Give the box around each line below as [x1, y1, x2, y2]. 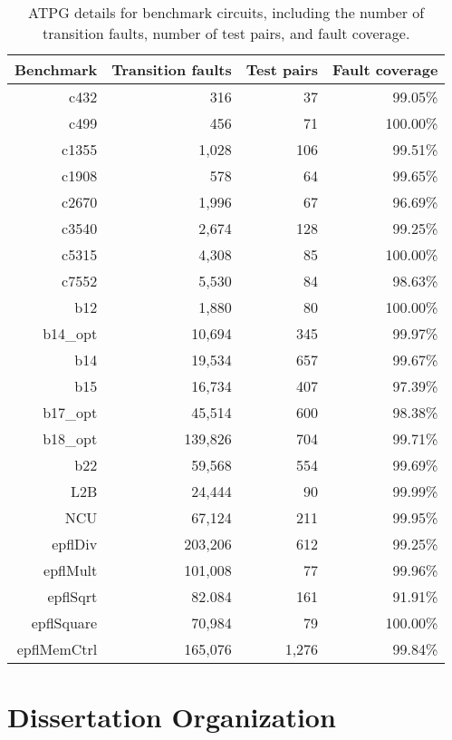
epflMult [43, 560, 98, 580]
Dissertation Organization [7, 698, 336, 735]
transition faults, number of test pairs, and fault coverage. [42, 23, 410, 44]
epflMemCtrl [16, 638, 98, 659]
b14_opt [43, 323, 98, 344]
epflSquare [31, 612, 98, 633]
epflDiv [52, 533, 98, 554]
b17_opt [43, 402, 98, 423]
